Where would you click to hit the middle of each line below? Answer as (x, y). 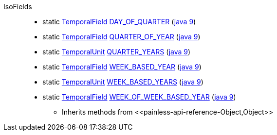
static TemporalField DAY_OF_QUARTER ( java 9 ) (119, 22)
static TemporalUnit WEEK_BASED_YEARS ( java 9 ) (123, 82)
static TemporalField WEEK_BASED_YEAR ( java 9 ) (122, 67)
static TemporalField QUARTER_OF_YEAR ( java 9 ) (121, 37)
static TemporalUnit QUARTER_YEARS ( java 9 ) (117, 52)
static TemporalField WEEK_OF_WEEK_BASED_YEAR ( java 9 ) (139, 97)
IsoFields (18, 7)
